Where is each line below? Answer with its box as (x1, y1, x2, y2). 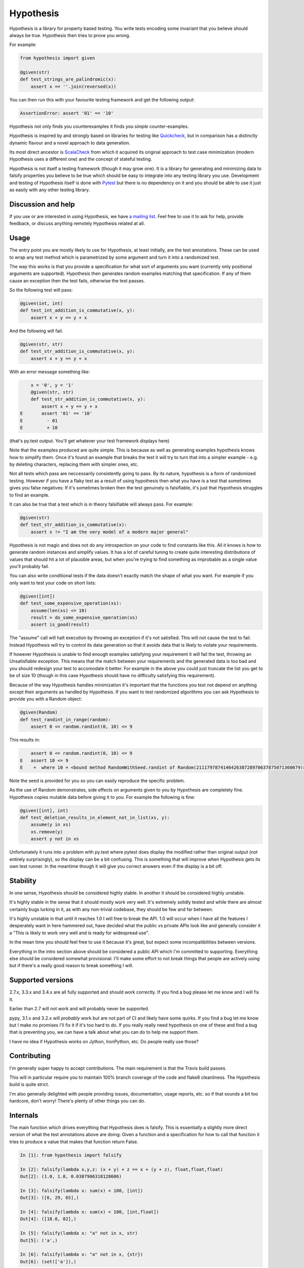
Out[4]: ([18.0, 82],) (20, 1216, 77, 1222)
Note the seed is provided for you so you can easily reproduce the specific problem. (9, 778, 185, 784)
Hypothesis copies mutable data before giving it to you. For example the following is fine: (9, 794, 195, 800)
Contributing (9, 1051, 51, 1060)
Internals (9, 1111, 39, 1119)
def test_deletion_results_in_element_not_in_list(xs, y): (20, 815, 170, 821)
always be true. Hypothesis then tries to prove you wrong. (9, 32, 131, 38)
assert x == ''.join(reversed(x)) (30, 84, 117, 89)
